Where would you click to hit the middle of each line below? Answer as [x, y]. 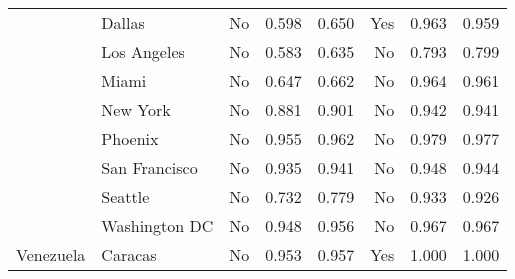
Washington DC [157, 225]
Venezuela [51, 254]
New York [136, 109]
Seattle [125, 196]
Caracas [129, 254]
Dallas [123, 22]
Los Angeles [143, 51]
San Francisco [149, 167]
